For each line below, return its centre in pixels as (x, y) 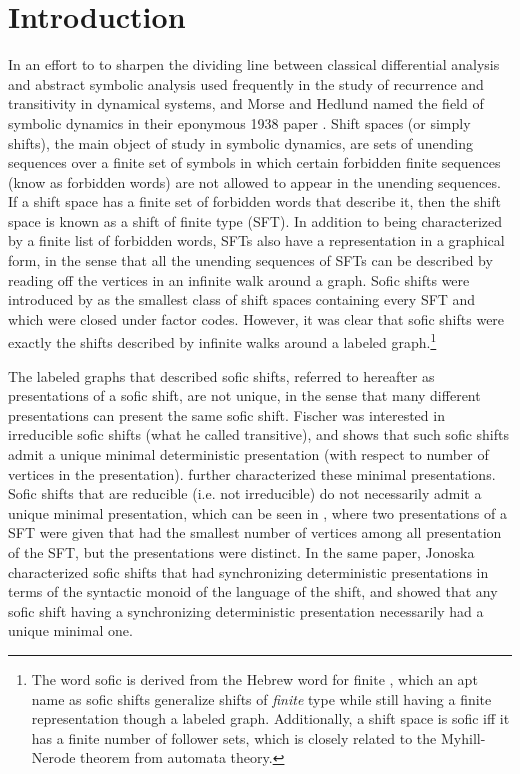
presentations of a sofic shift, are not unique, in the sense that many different (244, 395)
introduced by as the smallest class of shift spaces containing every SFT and (242, 299)
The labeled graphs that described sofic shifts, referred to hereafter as (221, 375)
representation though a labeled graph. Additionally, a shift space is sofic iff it (270, 718)
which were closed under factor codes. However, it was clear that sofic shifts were (256, 318)
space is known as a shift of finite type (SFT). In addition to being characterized (255, 220)
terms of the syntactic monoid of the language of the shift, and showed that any (253, 591)
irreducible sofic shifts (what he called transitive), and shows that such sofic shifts (258, 434)
